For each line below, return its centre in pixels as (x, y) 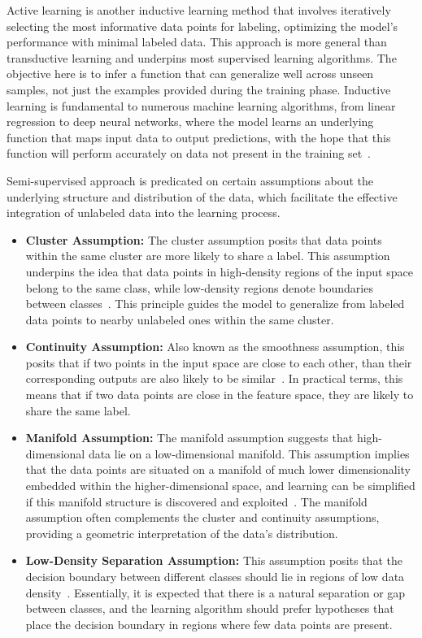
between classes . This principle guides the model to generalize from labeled (215, 304)
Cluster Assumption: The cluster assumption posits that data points (204, 239)
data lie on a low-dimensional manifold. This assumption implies (249, 453)
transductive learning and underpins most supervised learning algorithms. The (202, 57)
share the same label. (78, 410)
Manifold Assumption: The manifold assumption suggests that (189, 438)
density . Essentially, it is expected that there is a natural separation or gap (215, 592)
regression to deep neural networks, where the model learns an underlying (190, 122)
